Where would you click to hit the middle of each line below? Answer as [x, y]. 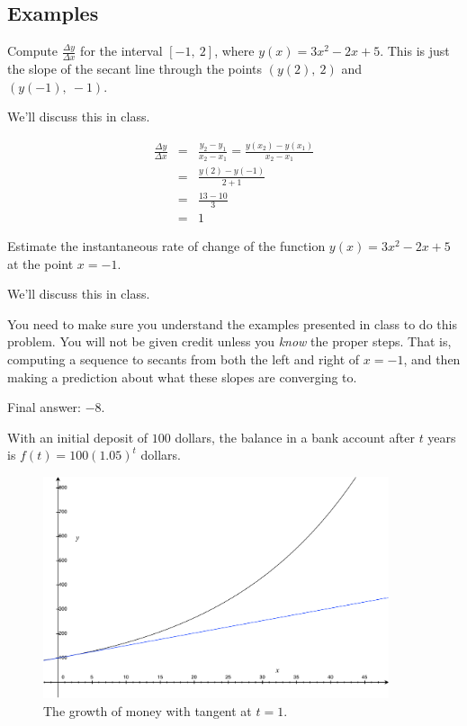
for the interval [121, 51]
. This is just [415, 51]
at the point [40, 263]
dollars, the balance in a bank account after [295, 437]
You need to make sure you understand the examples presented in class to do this [232, 323]
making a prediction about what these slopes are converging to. [182, 376]
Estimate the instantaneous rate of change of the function [166, 245]
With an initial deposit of [78, 437]
